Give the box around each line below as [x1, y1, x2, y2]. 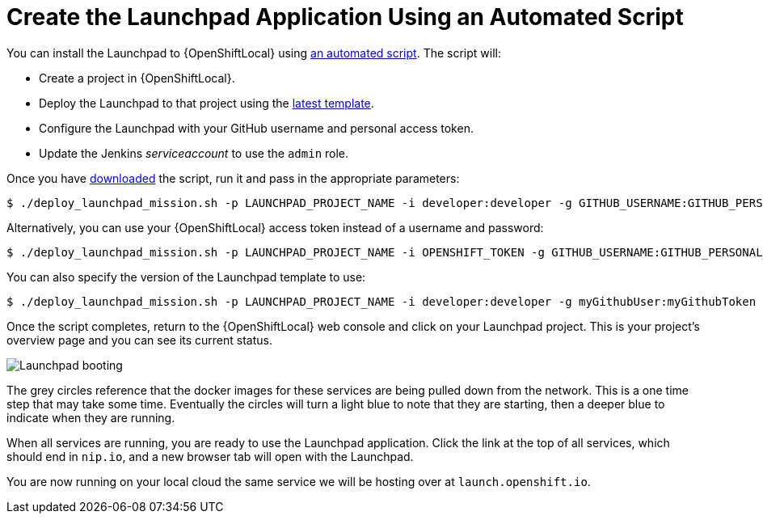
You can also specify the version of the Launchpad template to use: [6, 269, 366, 284]
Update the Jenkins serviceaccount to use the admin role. [39, 146, 349, 160]
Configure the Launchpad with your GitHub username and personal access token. [39, 120, 474, 135]
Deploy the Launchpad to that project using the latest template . [39, 95, 374, 110]
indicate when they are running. [6, 410, 175, 425]
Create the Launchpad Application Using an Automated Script [6, 3, 684, 31]
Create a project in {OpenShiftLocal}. [39, 70, 235, 85]
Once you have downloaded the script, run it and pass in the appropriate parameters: [6, 171, 460, 185]
